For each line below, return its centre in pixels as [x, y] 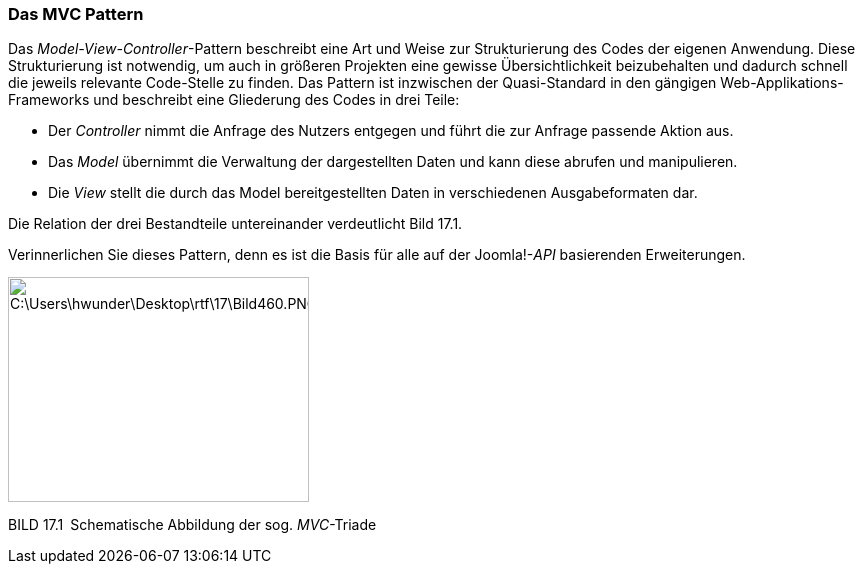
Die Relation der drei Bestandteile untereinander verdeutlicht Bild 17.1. [235, 224]
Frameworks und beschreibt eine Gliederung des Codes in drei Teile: [234, 100]
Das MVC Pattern [76, 14]
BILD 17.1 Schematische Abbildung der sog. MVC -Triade [192, 525]
